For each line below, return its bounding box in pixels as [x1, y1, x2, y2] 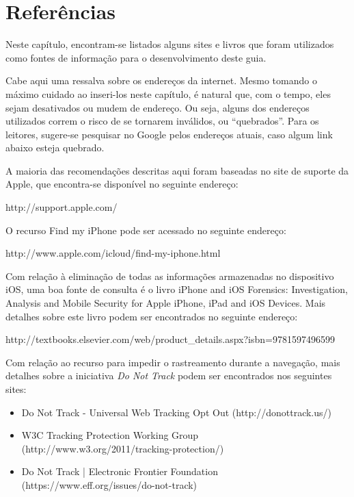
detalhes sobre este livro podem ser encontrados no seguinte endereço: [5, 309, 298, 323]
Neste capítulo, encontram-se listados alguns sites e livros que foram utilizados [5, 37, 334, 51]
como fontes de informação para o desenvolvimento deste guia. [5, 50, 267, 64]
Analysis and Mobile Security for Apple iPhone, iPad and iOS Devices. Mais [5, 296, 326, 310]
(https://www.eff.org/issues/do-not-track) [21, 477, 198, 492]
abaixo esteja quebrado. [5, 140, 105, 155]
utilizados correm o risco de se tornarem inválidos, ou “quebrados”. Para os [5, 114, 319, 128]
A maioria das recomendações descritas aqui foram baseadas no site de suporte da [5, 163, 349, 177]
